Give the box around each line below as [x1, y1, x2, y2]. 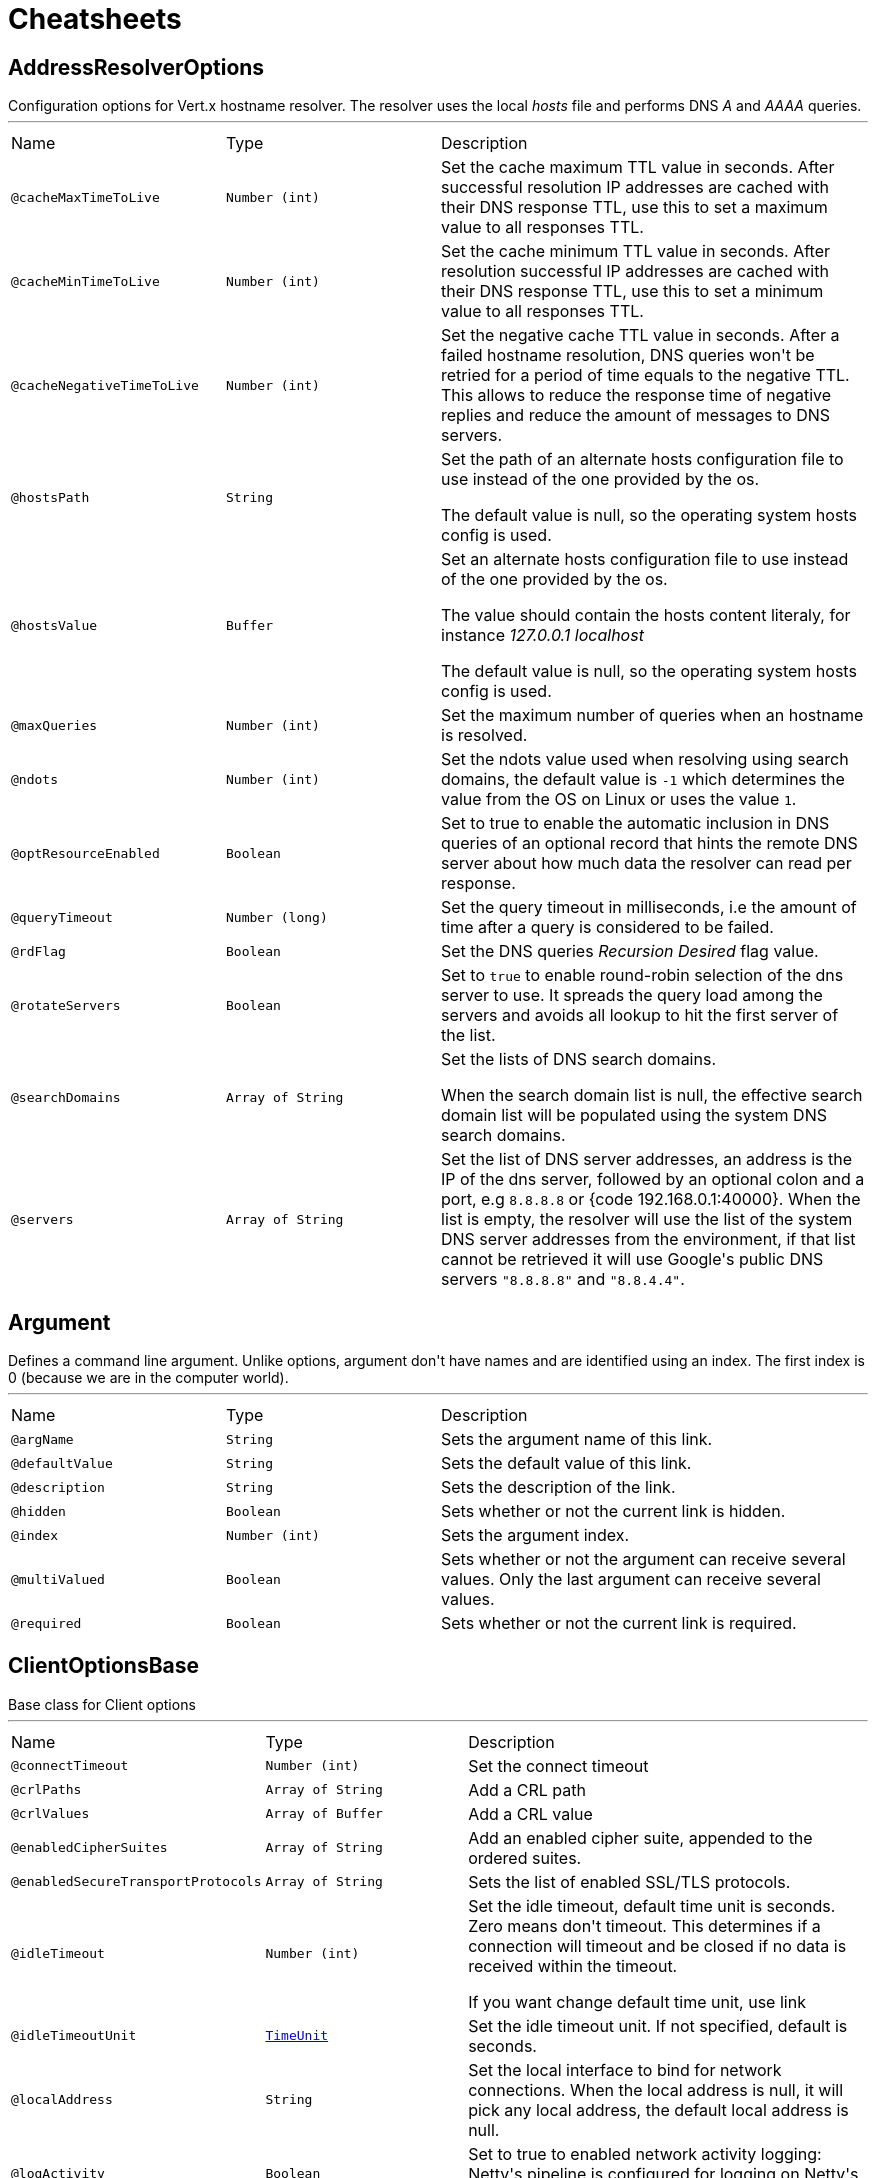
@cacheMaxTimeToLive [11, 189, 160, 205]
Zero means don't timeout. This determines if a [468, 1915, 821, 1936]
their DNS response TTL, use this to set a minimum [441, 281, 824, 302]
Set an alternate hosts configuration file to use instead [441, 549, 849, 570]
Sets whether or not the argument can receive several [441, 1549, 846, 1570]
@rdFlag [11, 943, 66, 959]
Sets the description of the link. [441, 1477, 676, 1498]
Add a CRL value [468, 1803, 593, 1824]
